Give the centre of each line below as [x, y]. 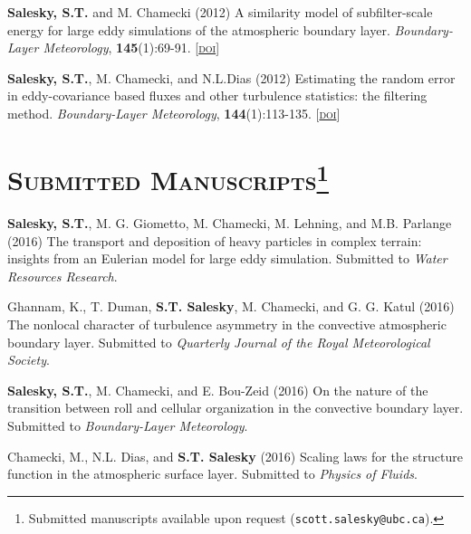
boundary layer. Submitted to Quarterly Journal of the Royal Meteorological [219, 342]
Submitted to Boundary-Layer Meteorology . [128, 425]
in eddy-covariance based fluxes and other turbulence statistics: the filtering [217, 95]
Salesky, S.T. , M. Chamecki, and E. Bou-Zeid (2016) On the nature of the [218, 390]
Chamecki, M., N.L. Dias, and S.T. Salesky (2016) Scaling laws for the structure [235, 456]
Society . [29, 360]
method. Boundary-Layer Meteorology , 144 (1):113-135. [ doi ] [174, 113]
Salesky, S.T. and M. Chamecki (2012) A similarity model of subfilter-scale [220, 12]
